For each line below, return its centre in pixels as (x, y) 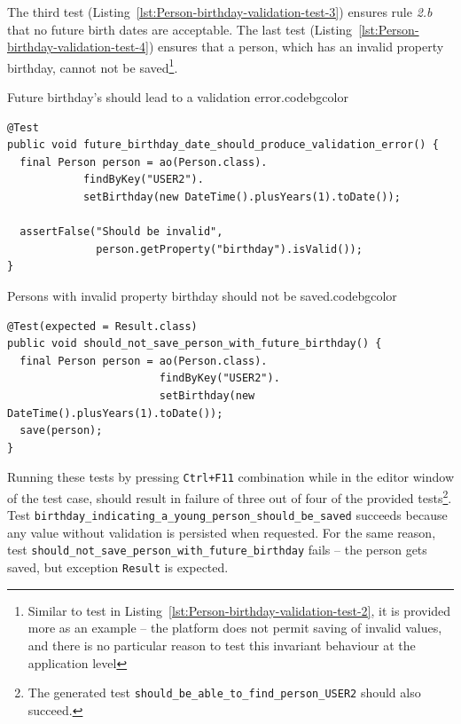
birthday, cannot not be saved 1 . (93, 66)
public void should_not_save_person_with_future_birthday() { (195, 344)
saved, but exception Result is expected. (118, 567)
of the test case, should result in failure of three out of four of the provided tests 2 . (230, 496)
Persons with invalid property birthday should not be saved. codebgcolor (202, 295)
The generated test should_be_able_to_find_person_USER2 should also (224, 693)
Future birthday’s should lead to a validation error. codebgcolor (178, 97)
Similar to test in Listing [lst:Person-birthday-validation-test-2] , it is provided (239, 610)
